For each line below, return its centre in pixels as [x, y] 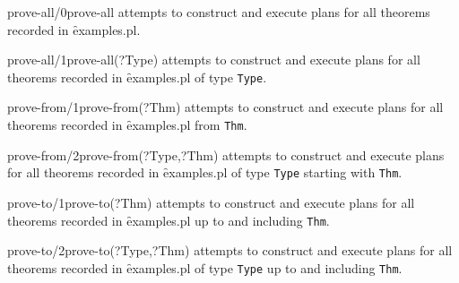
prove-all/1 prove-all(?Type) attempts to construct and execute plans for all [214, 60]
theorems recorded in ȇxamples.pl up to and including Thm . [169, 220]
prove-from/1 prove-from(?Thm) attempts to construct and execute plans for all [225, 107]
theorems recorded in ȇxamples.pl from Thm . [127, 125]
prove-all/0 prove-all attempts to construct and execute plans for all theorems [219, 12]
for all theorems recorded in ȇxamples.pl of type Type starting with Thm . [205, 172]
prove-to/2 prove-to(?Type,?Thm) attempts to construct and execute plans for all [230, 250]
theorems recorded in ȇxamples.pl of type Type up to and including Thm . [205, 267]
